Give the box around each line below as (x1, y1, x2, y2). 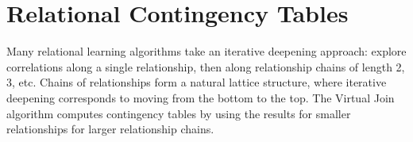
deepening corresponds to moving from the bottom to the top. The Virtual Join (6, 89, 395, 106)
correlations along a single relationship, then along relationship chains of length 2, (6, 58, 405, 75)
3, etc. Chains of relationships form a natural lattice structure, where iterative (6, 74, 387, 90)
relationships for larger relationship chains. (6, 121, 214, 137)
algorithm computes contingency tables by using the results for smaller (6, 105, 351, 121)
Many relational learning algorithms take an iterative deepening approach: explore (6, 43, 407, 59)
